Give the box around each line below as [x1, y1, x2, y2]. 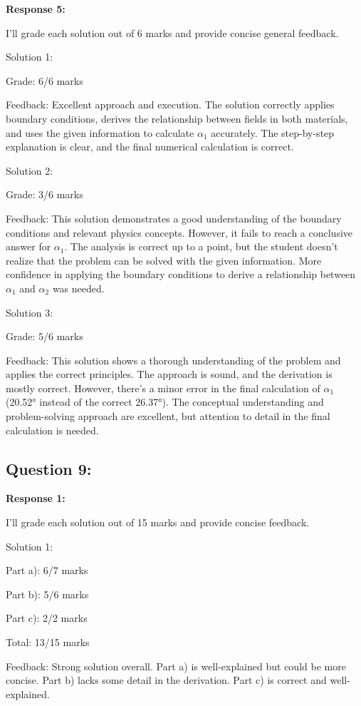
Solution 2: [6, 163, 53, 178]
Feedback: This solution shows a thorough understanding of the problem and [6, 352, 341, 367]
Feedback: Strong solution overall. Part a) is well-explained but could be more [6, 658, 346, 673]
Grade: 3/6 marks [6, 187, 83, 202]
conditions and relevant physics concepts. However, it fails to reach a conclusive [6, 225, 353, 240]
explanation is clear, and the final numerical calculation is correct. [6, 139, 294, 154]
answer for [6, 239, 51, 254]
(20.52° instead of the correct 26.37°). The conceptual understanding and [6, 394, 324, 409]
